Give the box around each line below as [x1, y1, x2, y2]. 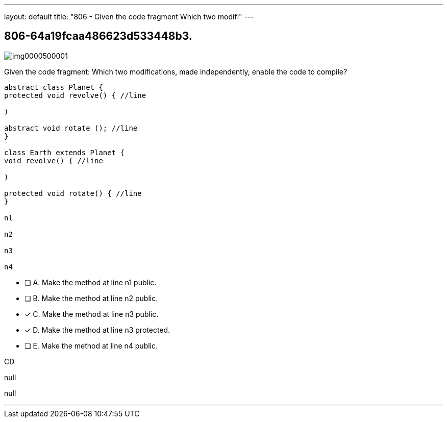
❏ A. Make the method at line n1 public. [24, 278, 157, 287]
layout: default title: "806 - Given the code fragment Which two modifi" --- [4, 12, 254, 21]
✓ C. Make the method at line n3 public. [24, 309, 159, 318]
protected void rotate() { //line [4, 189, 142, 197]
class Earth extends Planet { [4, 148, 125, 157]
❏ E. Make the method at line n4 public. [24, 341, 158, 350]
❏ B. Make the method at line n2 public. [24, 293, 158, 303]
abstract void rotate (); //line [4, 123, 138, 132]
